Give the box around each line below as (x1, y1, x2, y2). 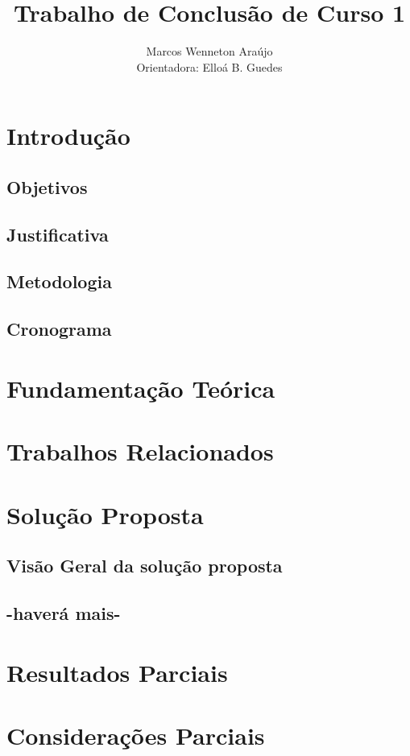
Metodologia (6, 269, 112, 294)
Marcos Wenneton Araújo (146, 43, 273, 60)
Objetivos (6, 174, 88, 199)
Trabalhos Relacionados (6, 435, 274, 468)
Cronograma (6, 316, 112, 341)
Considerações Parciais (6, 718, 265, 751)
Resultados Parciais (6, 655, 228, 688)
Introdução (6, 119, 130, 152)
